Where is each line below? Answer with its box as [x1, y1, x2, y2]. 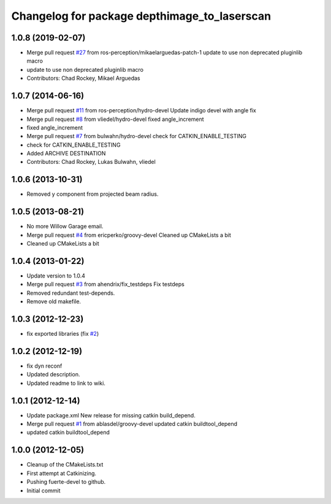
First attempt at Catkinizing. [26, 470, 97, 477]
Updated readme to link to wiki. [26, 379, 105, 387]
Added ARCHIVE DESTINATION [26, 150, 106, 157]
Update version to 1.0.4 [26, 272, 86, 279]
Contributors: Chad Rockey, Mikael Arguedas [26, 74, 140, 82]
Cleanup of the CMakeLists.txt [26, 461, 104, 468]
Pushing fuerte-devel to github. [26, 478, 106, 486]
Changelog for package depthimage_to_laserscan [11, 9, 272, 23]
